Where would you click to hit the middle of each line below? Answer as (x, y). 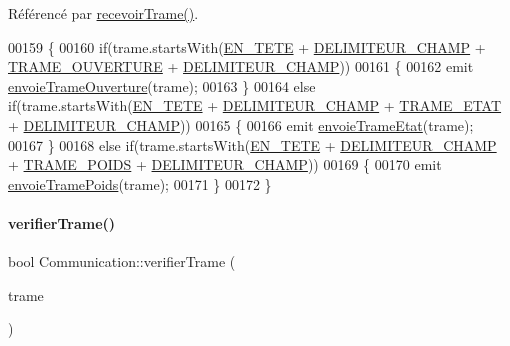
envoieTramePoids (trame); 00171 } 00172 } (140, 183)
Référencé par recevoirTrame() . (103, 13)
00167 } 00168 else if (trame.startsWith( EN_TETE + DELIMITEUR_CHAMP (252, 144)
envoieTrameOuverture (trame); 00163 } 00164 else (162, 85)
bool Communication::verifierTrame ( (122, 261)
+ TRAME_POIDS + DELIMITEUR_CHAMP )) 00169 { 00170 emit (225, 164)
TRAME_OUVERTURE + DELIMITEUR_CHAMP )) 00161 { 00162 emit (241, 66)
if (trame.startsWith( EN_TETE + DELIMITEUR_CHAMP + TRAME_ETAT (255, 105)
